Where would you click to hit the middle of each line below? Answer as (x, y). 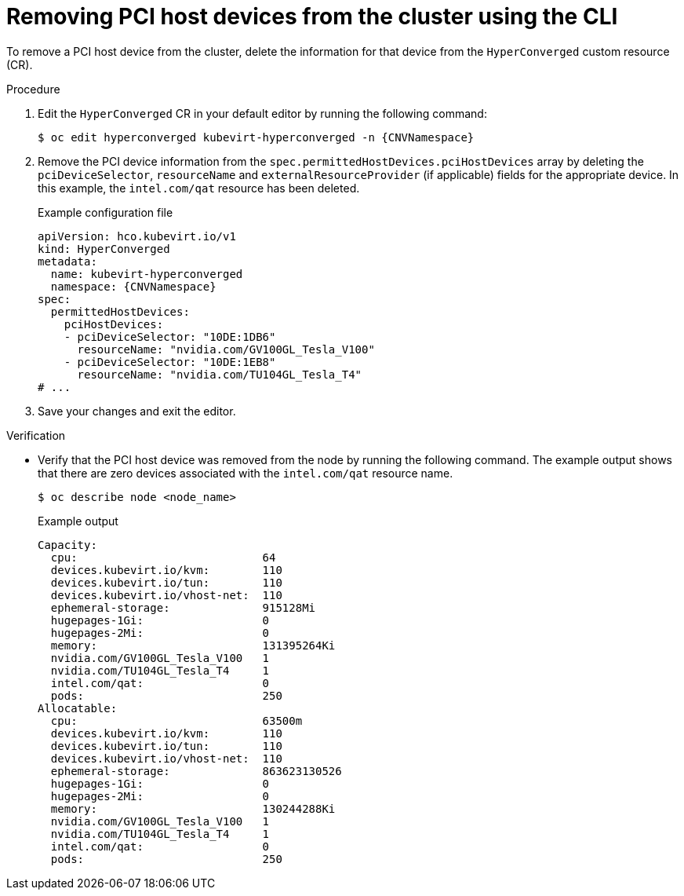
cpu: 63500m (176, 720)
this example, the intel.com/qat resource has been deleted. (199, 188)
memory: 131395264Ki (193, 645)
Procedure (33, 89)
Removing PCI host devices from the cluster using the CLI (312, 16)
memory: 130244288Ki (193, 808)
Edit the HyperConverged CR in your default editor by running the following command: (262, 113)
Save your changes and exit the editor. (137, 411)
